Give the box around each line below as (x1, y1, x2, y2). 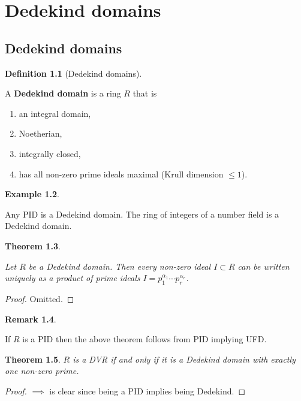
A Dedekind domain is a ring (5, 87, 121, 100)
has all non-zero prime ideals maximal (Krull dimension (19, 167, 224, 180)
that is (133, 87, 157, 100)
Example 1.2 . (5, 188, 59, 200)
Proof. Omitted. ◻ (5, 292, 74, 304)
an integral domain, (19, 107, 91, 119)
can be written (237, 260, 290, 272)
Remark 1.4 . (5, 312, 56, 325)
